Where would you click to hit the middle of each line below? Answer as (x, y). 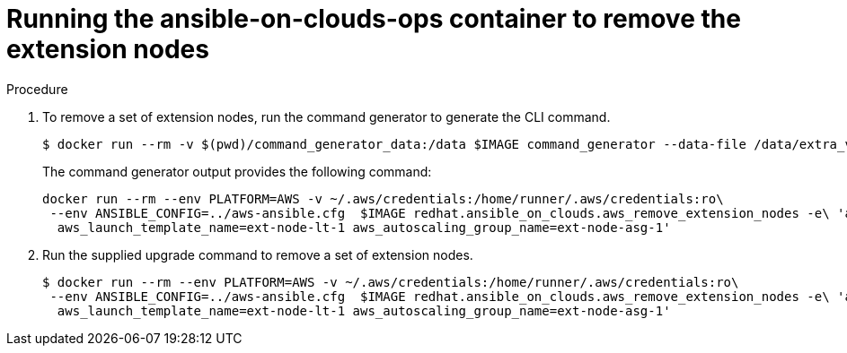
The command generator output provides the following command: (237, 171)
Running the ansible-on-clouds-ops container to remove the (374, 19)
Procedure (37, 89)
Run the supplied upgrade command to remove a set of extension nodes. (258, 254)
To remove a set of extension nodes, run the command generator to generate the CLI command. (326, 116)
